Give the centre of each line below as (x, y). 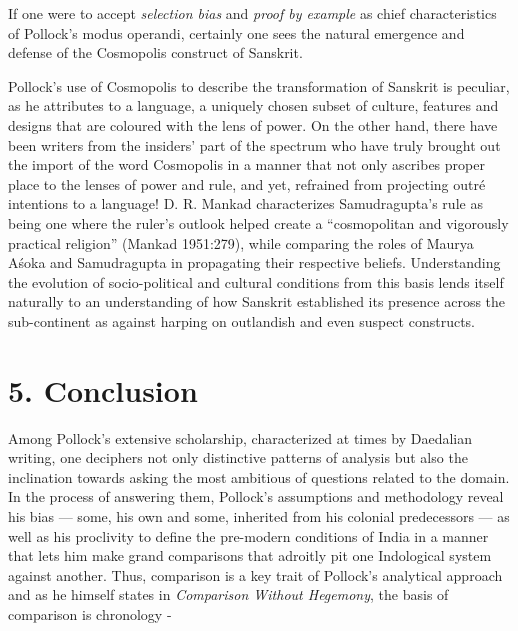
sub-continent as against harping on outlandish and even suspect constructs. (241, 320)
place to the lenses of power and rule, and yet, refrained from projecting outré (247, 183)
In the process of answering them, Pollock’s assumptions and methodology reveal (256, 496)
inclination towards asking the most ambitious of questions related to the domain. (259, 476)
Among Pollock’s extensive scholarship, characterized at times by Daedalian (240, 437)
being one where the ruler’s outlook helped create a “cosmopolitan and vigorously (258, 222)
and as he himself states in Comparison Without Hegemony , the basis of (228, 594)
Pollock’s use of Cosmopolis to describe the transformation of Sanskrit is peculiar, (259, 85)
